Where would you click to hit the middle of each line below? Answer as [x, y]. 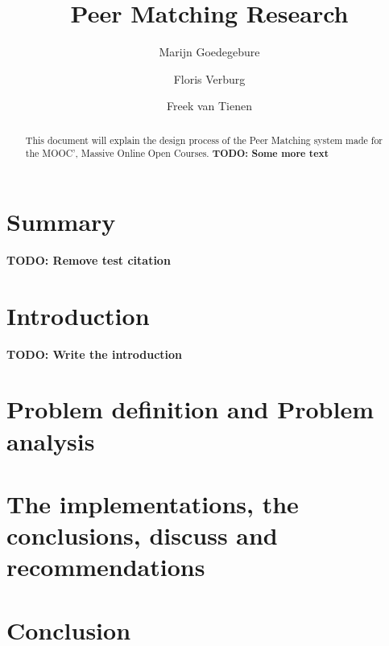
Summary [61, 222]
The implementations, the [153, 504]
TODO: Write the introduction [95, 354]
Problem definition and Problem [190, 409]
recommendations [106, 567]
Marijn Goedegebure [209, 52]
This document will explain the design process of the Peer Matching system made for [204, 140]
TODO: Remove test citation [89, 259]
